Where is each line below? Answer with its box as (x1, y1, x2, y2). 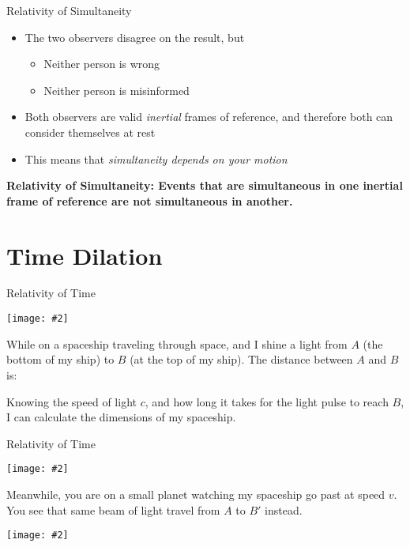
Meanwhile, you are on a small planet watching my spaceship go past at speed (6, 485, 386, 502)
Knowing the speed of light (6, 393, 137, 409)
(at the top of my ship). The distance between (130, 351, 353, 368)
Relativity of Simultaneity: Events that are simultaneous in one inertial (6, 177, 403, 194)
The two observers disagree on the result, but (24, 28, 245, 45)
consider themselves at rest (24, 123, 156, 140)
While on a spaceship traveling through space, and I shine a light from (6, 335, 348, 352)
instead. (265, 501, 303, 518)
